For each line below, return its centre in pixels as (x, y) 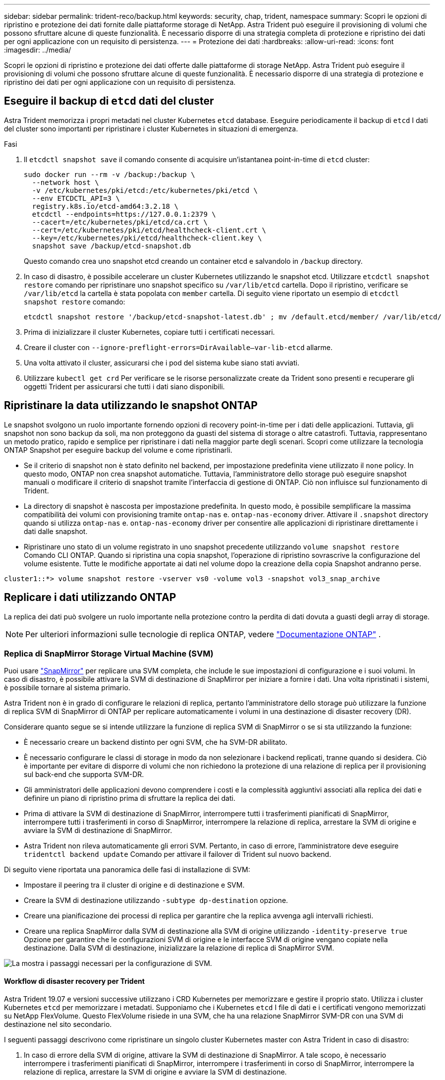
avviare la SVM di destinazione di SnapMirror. (98, 831)
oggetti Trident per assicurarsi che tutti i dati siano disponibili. (124, 386)
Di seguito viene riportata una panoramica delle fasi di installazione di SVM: (127, 870)
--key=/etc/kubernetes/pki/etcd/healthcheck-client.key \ (147, 238)
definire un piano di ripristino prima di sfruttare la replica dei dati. (130, 798)
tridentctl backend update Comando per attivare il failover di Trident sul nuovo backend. (178, 854)
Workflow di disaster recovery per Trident (74, 981)
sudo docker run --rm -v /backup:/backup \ (110, 174)
